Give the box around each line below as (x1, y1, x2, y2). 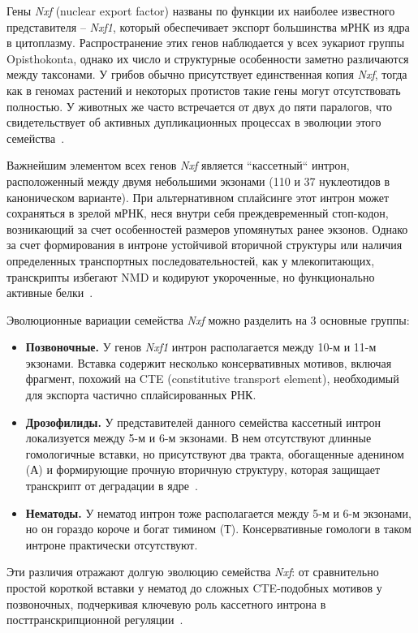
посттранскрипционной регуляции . (6, 611, 183, 628)
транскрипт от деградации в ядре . (25, 477, 198, 494)
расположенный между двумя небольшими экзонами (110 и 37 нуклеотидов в (6, 172, 390, 189)
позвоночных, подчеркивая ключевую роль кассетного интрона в (6, 595, 326, 612)
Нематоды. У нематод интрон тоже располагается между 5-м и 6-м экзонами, (25, 504, 412, 521)
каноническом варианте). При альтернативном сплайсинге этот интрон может (6, 188, 390, 205)
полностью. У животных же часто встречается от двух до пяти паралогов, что (6, 97, 393, 114)
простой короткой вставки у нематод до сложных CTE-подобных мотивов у (6, 579, 382, 596)
